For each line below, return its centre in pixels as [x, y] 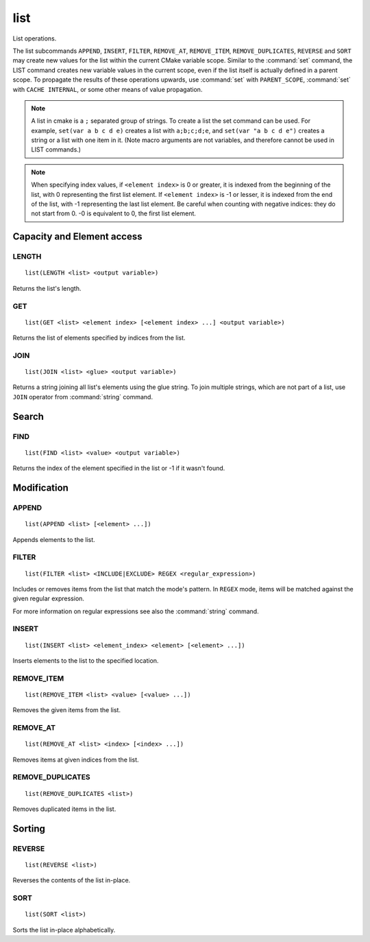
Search [28, 416]
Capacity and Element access [77, 237]
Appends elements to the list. [54, 539]
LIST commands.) [56, 150]
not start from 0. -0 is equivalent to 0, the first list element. [114, 213]
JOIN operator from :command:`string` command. [83, 397]
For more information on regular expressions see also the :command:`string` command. [136, 611]
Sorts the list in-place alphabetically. [64, 930]
